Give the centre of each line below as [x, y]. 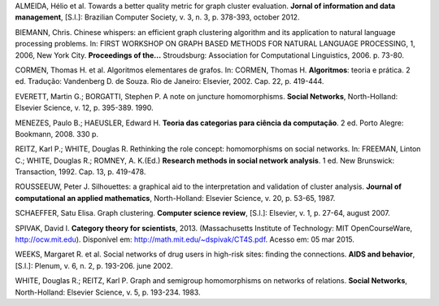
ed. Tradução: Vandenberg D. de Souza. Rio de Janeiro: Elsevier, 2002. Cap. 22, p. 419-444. [170, 81]
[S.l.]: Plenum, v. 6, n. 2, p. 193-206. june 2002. [94, 265]
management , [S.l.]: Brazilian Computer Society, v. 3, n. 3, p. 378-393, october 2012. [157, 17]
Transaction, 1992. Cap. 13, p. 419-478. [80, 172]
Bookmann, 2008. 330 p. [57, 133]
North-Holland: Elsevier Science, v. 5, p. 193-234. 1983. [108, 292]
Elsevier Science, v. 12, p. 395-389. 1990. [84, 108]
